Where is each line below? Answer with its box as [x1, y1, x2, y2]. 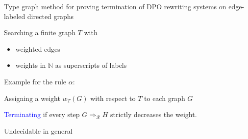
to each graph [144, 93, 185, 103]
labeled [4, 11, 25, 21]
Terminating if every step [4, 109, 80, 119]
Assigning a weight [4, 93, 60, 103]
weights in [15, 60, 46, 70]
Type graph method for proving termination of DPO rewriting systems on [4, 1, 226, 11]
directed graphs [27, 11, 74, 21]
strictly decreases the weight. [110, 109, 197, 119]
